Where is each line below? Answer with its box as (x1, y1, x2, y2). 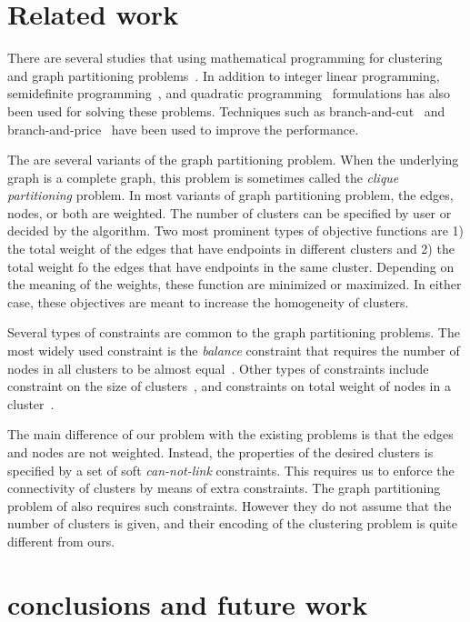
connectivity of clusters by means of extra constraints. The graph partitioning (7, 478, 441, 497)
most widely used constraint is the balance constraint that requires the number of (7, 341, 460, 360)
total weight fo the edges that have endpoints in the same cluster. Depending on (7, 256, 455, 276)
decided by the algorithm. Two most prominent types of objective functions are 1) (7, 221, 465, 240)
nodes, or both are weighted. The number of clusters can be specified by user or (7, 203, 452, 222)
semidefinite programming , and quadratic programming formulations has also (7, 84, 451, 103)
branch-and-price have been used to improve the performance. (7, 119, 359, 138)
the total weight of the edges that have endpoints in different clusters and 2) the (7, 239, 455, 258)
